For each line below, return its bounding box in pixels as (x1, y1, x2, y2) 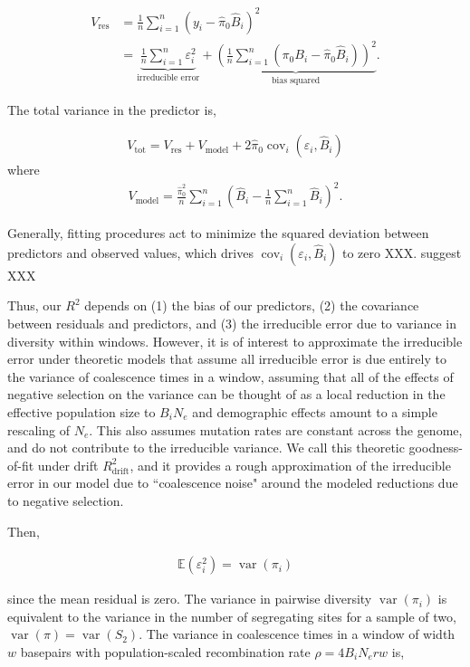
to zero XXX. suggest (341, 243, 462, 262)
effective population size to (7, 403, 156, 421)
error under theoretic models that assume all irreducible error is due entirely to (7, 349, 446, 368)
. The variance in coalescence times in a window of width (139, 624, 456, 643)
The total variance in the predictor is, (7, 100, 216, 119)
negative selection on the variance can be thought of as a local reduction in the (7, 385, 446, 404)
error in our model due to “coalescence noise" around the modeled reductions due (7, 473, 458, 492)
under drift (37, 455, 99, 474)
